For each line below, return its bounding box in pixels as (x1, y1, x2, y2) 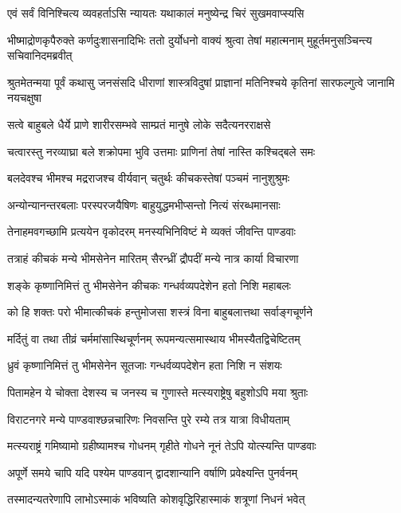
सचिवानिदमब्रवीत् (7, 47, 73, 64)
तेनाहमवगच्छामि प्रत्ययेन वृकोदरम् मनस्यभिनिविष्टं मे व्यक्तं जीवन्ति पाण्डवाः (7, 223, 296, 240)
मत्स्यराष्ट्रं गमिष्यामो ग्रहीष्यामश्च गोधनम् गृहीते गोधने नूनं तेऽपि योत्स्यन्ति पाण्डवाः (7, 437, 316, 454)
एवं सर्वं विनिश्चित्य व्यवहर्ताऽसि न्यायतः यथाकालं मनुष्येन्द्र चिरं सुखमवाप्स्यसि (7, 5, 305, 21)
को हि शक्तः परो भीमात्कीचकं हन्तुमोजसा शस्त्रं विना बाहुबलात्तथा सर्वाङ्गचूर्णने (7, 303, 313, 320)
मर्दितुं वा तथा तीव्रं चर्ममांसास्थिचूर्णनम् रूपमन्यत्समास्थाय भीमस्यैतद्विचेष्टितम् (7, 330, 301, 347)
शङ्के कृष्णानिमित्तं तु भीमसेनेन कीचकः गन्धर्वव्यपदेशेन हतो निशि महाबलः (7, 276, 291, 293)
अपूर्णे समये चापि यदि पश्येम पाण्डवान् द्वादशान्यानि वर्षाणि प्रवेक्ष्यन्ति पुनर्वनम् (7, 464, 297, 480)
